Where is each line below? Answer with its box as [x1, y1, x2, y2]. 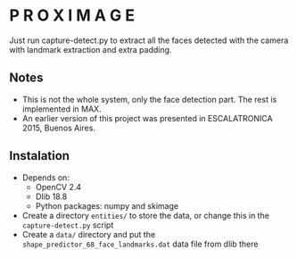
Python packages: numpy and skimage [35, 200, 179, 211]
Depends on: [21, 171, 70, 183]
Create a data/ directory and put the [21, 229, 156, 239]
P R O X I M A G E [9, 5, 136, 26]
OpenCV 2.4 [35, 181, 82, 192]
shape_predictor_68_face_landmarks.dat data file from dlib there [21, 238, 259, 249]
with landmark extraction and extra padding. [9, 44, 172, 54]
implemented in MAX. [21, 104, 102, 114]
